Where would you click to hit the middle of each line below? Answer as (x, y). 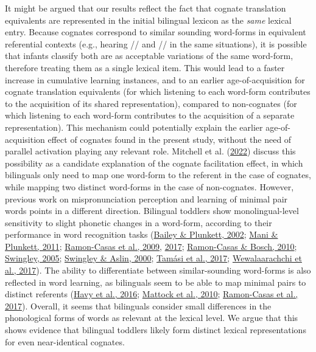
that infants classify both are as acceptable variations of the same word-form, (149, 56)
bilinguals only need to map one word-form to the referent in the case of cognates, (158, 175)
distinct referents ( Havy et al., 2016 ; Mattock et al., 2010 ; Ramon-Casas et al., (152, 294)
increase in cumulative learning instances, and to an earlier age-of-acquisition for (155, 79)
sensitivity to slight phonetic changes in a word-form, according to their (139, 222)
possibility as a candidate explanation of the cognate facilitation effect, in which (154, 163)
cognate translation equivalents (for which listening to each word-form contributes (158, 91)
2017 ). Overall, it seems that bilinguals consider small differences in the (138, 305)
